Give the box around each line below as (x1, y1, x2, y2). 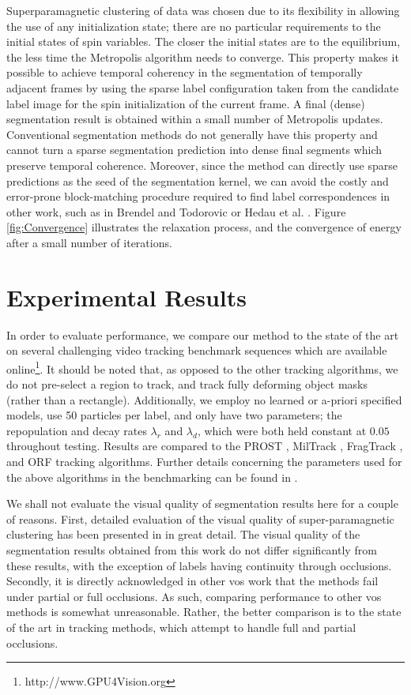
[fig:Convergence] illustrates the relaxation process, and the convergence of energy (6, 219, 402, 235)
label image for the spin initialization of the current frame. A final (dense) (6, 95, 365, 111)
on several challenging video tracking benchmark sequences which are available (6, 342, 387, 359)
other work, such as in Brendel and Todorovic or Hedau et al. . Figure (6, 203, 346, 220)
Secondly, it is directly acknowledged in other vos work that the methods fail (6, 573, 379, 589)
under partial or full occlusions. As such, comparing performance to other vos (6, 588, 382, 604)
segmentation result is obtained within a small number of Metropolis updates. (6, 111, 383, 127)
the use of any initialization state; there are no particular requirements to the (6, 17, 381, 34)
